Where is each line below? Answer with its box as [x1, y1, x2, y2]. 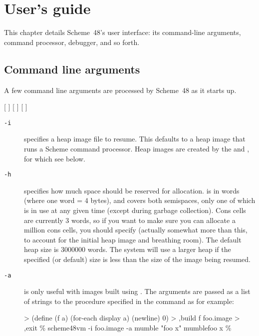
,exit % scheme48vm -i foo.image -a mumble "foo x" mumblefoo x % [24, 322, 232, 332]
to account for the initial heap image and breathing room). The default [24, 234, 242, 244]
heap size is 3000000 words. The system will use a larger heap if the [24, 244, 231, 254]
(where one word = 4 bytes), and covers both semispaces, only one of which [24, 195, 256, 205]
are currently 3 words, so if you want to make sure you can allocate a [24, 214, 236, 225]
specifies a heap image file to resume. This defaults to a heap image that [24, 133, 246, 144]
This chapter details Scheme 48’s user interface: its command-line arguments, [4, 27, 241, 37]
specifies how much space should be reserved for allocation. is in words [24, 185, 240, 195]
